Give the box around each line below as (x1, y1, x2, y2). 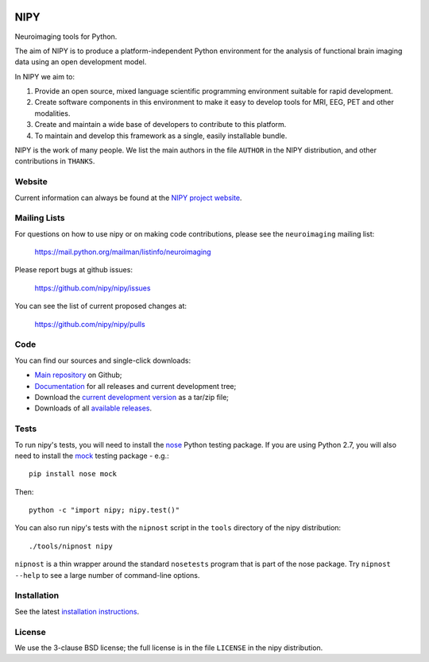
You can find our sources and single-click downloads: (14, 356, 191, 365)
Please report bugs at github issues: (14, 265, 133, 275)
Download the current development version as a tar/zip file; (34, 392, 230, 402)
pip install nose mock (29, 469, 118, 479)
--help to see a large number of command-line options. (14, 570, 200, 579)
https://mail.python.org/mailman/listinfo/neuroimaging (34, 247, 211, 257)
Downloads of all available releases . (34, 403, 153, 413)
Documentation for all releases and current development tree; (34, 381, 237, 391)
